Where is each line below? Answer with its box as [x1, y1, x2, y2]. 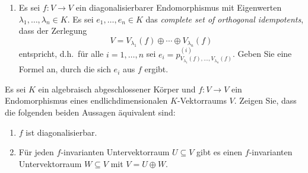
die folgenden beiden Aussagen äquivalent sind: [5, 105, 176, 118]
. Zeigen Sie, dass [234, 94, 297, 107]
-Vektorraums [177, 94, 227, 107]
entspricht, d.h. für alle [18, 47, 104, 60]
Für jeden [18, 146, 54, 158]
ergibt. [144, 63, 169, 75]
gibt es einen [196, 146, 243, 158]
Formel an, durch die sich [18, 63, 111, 75]
